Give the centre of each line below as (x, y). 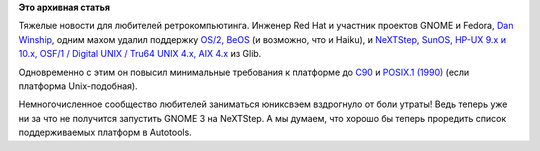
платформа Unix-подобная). (78, 86)
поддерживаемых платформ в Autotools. (105, 132)
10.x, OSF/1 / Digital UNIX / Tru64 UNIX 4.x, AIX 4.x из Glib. (140, 54)
